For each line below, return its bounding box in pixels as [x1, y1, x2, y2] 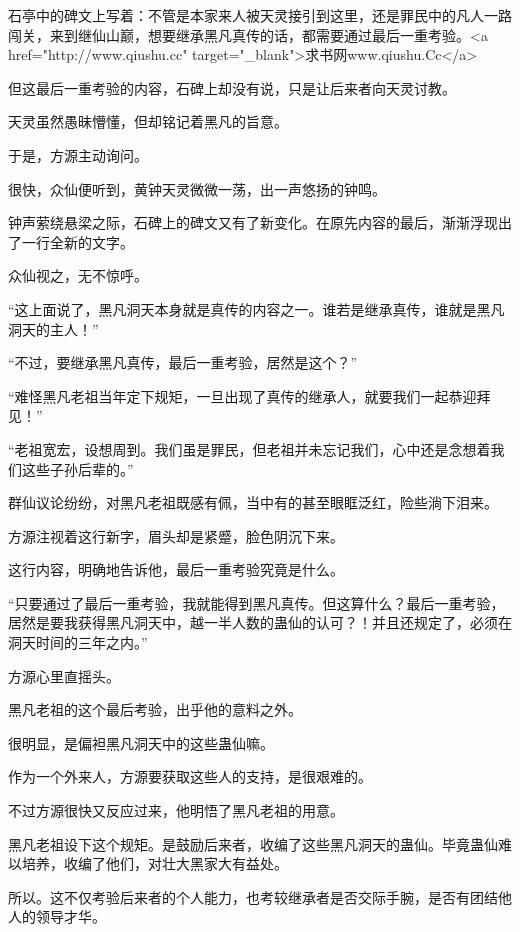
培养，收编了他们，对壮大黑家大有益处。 [21, 853, 288, 874]
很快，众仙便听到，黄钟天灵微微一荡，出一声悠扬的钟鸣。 [8, 178, 386, 199]
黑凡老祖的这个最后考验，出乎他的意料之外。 [8, 699, 302, 720]
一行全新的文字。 [21, 231, 134, 252]
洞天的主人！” [8, 318, 99, 339]
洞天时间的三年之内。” [8, 632, 148, 653]
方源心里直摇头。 [8, 665, 120, 686]
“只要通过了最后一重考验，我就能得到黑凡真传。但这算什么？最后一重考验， [8, 592, 505, 613]
